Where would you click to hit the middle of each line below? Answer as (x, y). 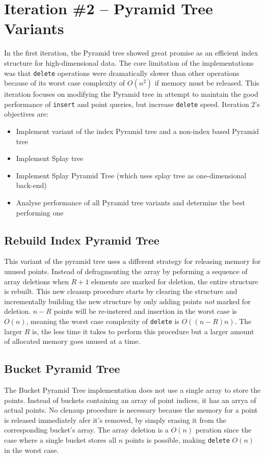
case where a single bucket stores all (60, 439)
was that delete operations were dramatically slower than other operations (122, 73)
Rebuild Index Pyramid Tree (82, 240)
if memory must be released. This (207, 83)
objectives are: (26, 114)
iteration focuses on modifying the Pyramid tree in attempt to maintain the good (131, 94)
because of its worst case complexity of (65, 83)
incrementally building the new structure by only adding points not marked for (127, 301)
